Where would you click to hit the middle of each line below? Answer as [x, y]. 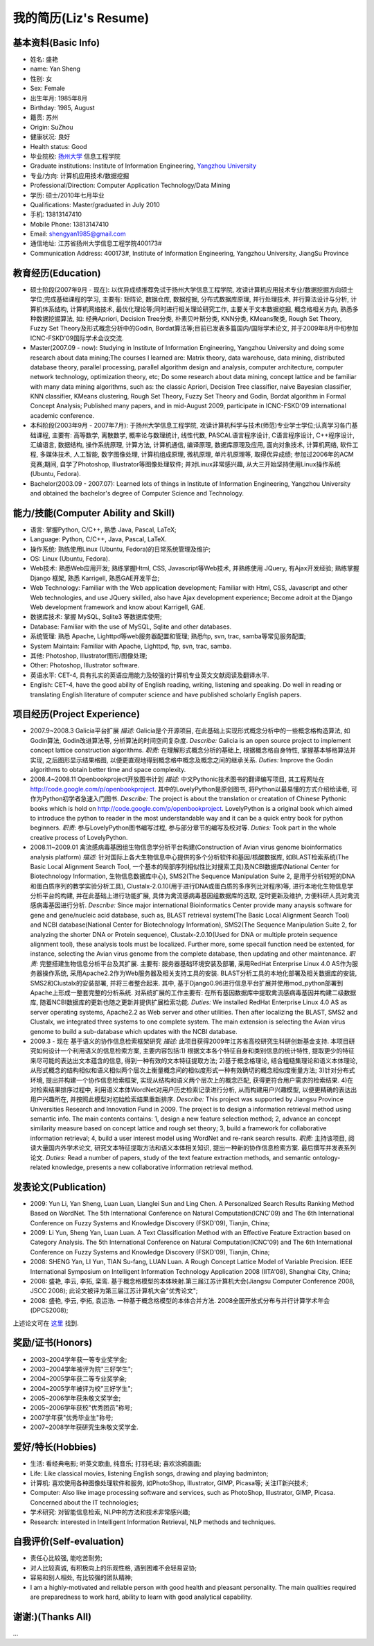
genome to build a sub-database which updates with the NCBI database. [134, 1031]
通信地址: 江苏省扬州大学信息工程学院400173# [96, 243]
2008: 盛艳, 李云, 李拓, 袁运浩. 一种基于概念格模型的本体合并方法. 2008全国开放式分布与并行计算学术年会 [180, 1300]
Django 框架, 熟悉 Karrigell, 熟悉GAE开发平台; [95, 578]
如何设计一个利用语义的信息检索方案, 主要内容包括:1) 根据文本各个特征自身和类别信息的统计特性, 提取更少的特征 [195, 1051]
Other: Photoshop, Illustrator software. [85, 665]
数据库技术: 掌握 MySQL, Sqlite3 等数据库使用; [96, 617]
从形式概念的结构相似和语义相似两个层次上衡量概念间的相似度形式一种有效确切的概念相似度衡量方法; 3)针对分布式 [193, 1070]
